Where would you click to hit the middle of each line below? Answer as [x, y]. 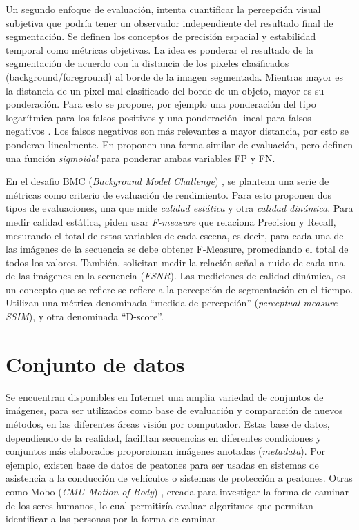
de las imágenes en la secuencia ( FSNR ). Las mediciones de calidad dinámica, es [175, 276]
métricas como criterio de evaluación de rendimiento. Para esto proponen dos [168, 194]
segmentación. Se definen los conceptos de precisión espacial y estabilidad [161, 36]
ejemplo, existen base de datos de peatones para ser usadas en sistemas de [162, 464]
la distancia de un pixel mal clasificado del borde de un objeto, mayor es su [165, 90]
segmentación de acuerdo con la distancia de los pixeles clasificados [147, 63]
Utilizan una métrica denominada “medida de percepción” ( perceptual [153, 303]
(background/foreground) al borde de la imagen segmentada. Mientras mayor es [174, 76]
